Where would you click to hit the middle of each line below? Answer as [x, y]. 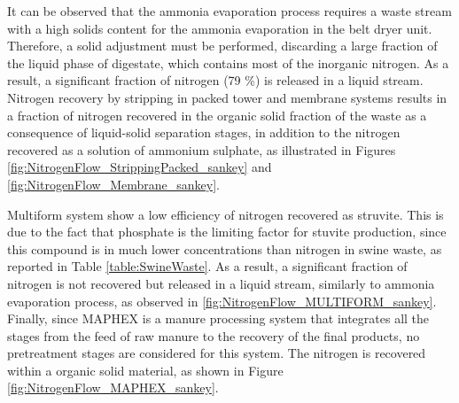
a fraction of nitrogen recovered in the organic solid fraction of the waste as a [217, 115]
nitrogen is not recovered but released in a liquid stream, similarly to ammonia [221, 283]
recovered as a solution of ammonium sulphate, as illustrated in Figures [202, 149]
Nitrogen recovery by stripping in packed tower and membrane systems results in [227, 97]
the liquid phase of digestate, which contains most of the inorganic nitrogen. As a [228, 62]
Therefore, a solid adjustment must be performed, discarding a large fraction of [222, 46]
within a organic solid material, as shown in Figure [145, 370]
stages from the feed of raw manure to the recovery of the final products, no [214, 335]
